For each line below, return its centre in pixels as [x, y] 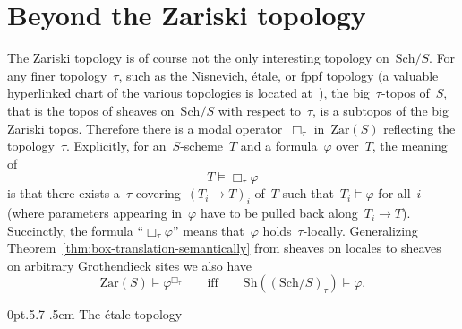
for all [394, 193]
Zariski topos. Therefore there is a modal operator [145, 128]
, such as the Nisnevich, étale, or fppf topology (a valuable [278, 75]
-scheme [202, 146]
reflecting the [419, 128]
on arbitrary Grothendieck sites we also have [130, 265]
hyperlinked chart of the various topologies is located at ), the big [188, 93]
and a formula [279, 146]
